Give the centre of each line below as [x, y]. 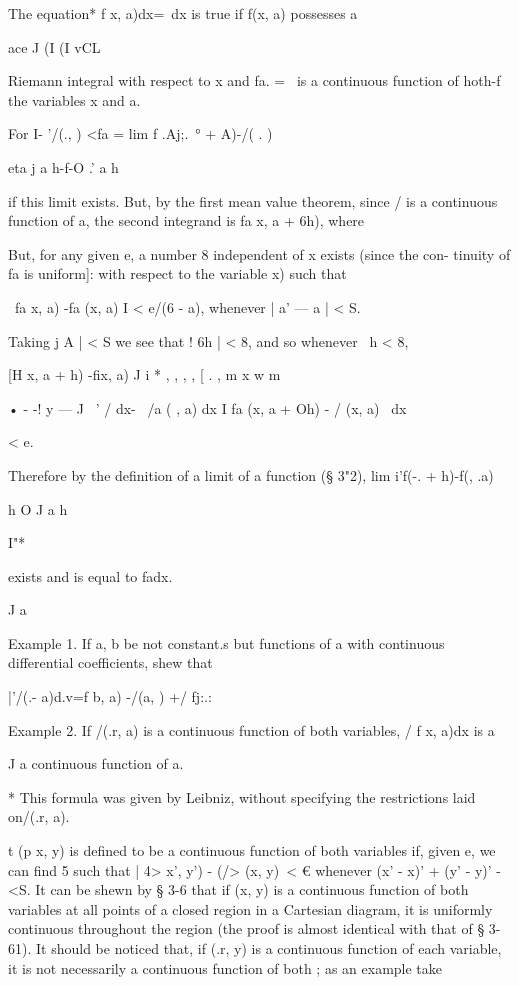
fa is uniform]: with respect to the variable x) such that [177, 273]
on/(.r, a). [39, 816]
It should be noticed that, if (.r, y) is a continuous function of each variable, [268, 948]
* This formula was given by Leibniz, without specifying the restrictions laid [242, 796]
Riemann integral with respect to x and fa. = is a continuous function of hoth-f [254, 80]
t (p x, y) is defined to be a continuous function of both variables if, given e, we [252, 850]
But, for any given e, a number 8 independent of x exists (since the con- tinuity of [259, 253]
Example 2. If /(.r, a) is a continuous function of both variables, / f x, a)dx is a [251, 729]
